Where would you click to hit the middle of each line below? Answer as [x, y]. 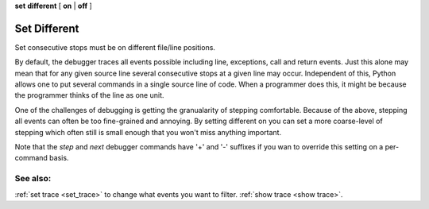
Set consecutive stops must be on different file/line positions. [115, 47]
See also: [33, 179]
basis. [59, 158]
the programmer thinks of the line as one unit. [89, 95]
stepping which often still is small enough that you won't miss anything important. [148, 132]
